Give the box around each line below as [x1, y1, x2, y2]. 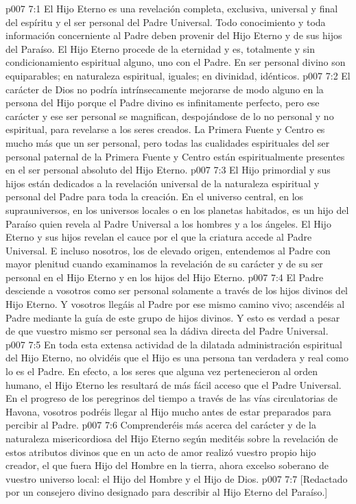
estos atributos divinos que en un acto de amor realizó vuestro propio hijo [5, 444, 316, 459]
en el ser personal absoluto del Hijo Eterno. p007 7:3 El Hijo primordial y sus [5, 163, 331, 177]
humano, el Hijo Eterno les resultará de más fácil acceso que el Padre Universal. [5, 377, 342, 392]
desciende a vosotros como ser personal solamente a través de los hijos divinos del [5, 283, 348, 298]
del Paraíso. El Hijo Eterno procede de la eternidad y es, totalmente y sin [5, 41, 315, 56]
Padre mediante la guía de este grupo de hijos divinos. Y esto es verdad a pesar [5, 310, 340, 324]
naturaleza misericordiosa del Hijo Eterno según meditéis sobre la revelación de [5, 431, 338, 445]
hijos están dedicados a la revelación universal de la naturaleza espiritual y [5, 176, 320, 190]
